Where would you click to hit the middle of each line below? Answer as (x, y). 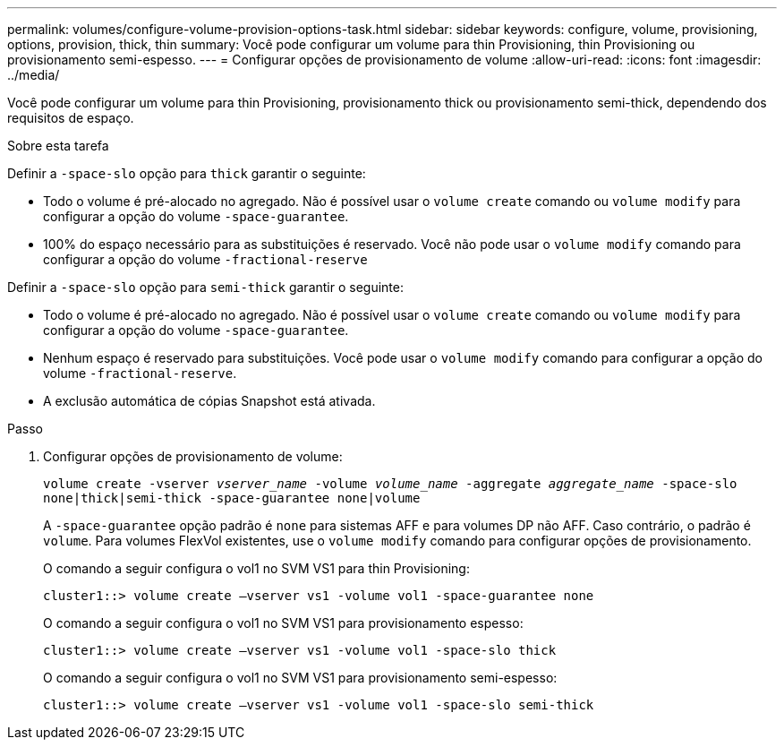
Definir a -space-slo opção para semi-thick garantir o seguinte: (205, 287)
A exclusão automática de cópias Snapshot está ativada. (209, 401)
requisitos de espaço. (71, 118)
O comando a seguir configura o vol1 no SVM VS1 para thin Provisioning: (256, 568)
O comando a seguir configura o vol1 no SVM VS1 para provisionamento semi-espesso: (300, 678)
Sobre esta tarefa (58, 146)
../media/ (34, 75)
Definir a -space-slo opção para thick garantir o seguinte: (187, 173)
